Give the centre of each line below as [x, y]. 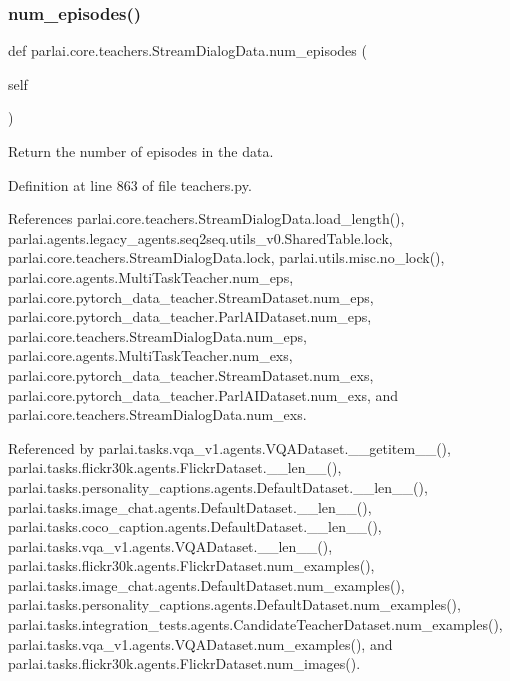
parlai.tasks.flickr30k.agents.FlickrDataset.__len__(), [175, 467]
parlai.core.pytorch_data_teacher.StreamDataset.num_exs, [191, 374]
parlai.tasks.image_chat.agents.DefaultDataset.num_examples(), [206, 584]
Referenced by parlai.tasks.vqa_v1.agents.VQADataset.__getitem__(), [229, 447]
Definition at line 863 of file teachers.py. [130, 184]
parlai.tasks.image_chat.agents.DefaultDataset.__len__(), [190, 506]
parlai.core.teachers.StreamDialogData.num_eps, [157, 335]
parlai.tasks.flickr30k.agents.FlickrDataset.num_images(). [184, 663]
